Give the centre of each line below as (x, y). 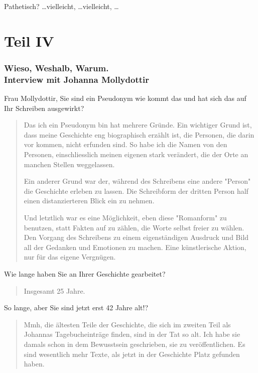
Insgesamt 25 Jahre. (54, 290)
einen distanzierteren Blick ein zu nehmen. (89, 201)
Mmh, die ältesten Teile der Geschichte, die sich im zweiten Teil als (127, 324)
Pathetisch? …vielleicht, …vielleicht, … (61, 6)
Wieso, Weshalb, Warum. (56, 68)
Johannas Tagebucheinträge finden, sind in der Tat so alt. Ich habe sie (132, 334)
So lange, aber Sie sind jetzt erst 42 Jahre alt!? (76, 307)
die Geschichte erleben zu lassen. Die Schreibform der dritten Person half (136, 191)
